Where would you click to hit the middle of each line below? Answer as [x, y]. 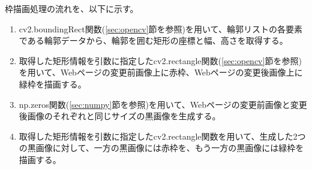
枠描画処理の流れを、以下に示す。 [72, 8]
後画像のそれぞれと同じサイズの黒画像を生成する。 [120, 116]
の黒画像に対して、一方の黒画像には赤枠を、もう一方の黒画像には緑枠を [161, 148]
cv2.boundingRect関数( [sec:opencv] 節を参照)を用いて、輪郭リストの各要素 [160, 28]
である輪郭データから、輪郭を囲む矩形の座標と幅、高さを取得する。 [153, 40]
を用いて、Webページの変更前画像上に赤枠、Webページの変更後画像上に [161, 72]
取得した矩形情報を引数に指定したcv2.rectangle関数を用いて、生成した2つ [162, 136]
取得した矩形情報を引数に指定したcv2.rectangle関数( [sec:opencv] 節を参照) [160, 60]
